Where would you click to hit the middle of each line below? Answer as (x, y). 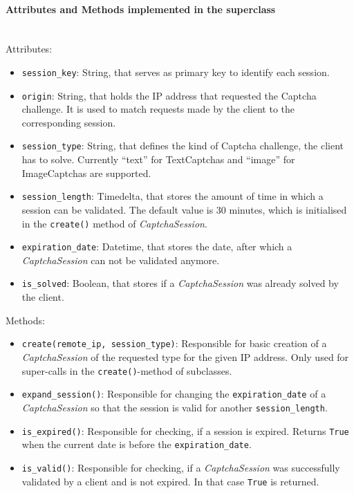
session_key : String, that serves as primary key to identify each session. (176, 72)
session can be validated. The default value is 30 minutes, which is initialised (184, 209)
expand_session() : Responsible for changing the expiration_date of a (174, 394)
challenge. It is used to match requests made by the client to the (158, 109)
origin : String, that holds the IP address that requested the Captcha (169, 95)
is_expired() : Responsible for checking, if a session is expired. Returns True (185, 430)
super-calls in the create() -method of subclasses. (127, 370)
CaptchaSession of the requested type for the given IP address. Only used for (185, 356)
